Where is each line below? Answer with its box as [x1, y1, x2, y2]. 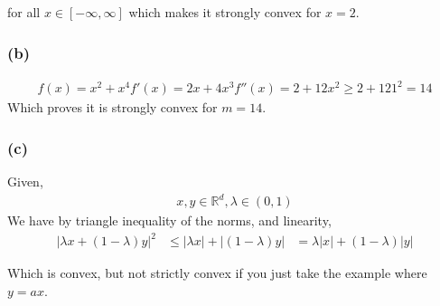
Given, [7, 172, 43, 191]
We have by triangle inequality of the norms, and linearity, [7, 211, 332, 230]
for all [7, 3, 41, 21]
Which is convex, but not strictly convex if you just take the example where [7, 263, 427, 282]
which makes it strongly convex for [128, 3, 322, 21]
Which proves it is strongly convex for [7, 98, 218, 117]
